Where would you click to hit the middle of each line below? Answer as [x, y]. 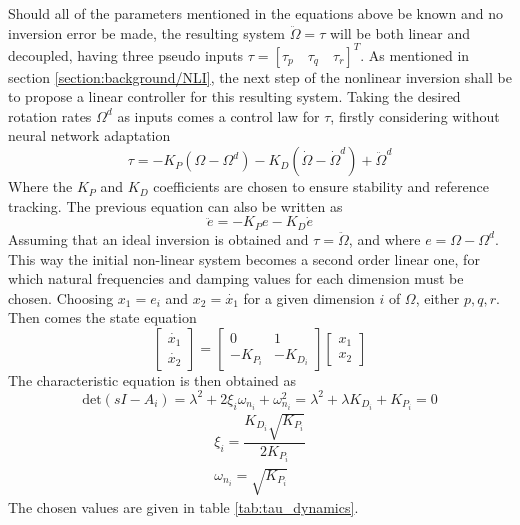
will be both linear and [399, 32]
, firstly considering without [415, 115]
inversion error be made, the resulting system [146, 32]
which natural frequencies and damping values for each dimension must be [236, 278]
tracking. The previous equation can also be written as [175, 205]
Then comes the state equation [102, 317]
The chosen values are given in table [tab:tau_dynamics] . [183, 507]
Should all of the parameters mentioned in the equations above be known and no [255, 13]
